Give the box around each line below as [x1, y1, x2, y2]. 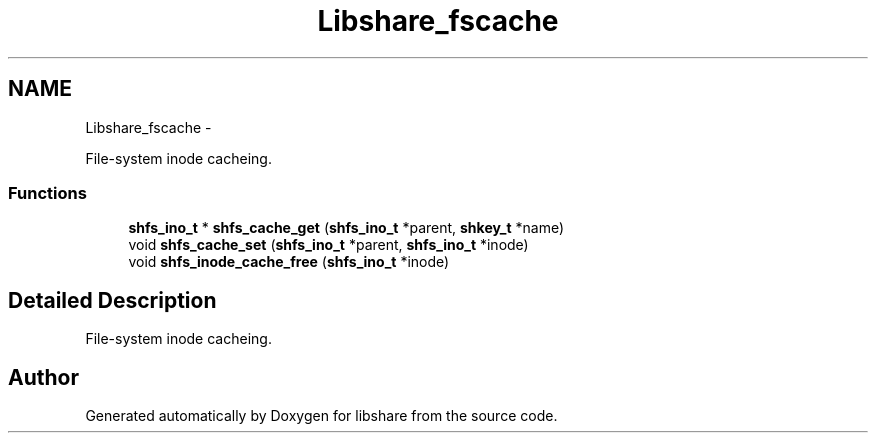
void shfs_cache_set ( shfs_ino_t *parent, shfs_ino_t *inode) [128, 236, 529, 254]
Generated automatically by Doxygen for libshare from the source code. [85, 407, 558, 425]
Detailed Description [8, 287, 217, 313]
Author [8, 364, 79, 390]
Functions [8, 182, 87, 203]
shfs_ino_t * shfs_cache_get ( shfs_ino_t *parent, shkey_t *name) [128, 219, 565, 237]
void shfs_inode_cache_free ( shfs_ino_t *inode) [128, 253, 450, 271]
